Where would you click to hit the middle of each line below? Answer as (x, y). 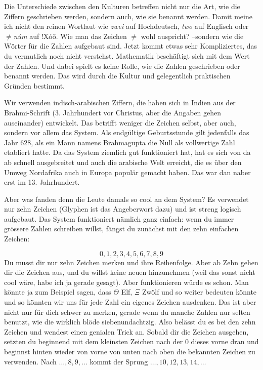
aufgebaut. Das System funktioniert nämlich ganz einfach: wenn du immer (119, 218)
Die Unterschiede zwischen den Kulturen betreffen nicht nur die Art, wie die (122, 6)
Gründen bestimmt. (35, 85)
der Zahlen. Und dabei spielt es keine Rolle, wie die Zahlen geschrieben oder (122, 66)
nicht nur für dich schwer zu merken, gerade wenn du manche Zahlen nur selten (127, 312)
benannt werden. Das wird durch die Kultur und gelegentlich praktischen (117, 76)
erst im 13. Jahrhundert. (42, 182)
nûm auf (26, 36)
